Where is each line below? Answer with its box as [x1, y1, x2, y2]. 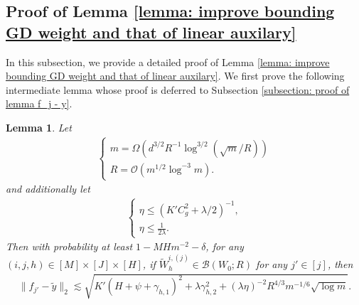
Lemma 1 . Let [6, 119, 72, 134]
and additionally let [6, 181, 90, 196]
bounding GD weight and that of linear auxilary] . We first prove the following [6, 68, 345, 83]
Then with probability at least [6, 239, 133, 254]
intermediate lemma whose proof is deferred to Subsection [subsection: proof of [6, 82, 350, 97]
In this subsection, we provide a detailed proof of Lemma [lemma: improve [6, 54, 330, 69]
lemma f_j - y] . [6, 96, 73, 111]
